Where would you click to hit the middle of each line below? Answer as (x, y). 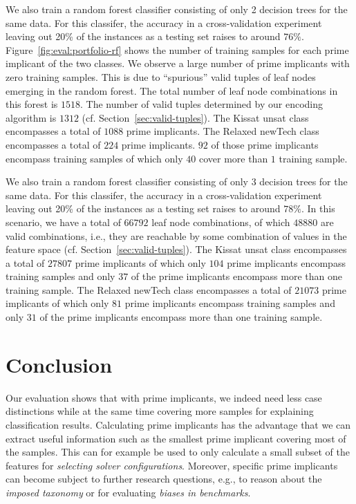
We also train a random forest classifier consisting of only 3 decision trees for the (177, 181)
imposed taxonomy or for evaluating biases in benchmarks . (128, 492)
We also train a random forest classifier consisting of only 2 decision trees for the (177, 9)
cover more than (233, 158)
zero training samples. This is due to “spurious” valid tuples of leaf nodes (161, 76)
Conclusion (59, 364)
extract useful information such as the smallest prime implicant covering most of (176, 438)
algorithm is (31, 117)
